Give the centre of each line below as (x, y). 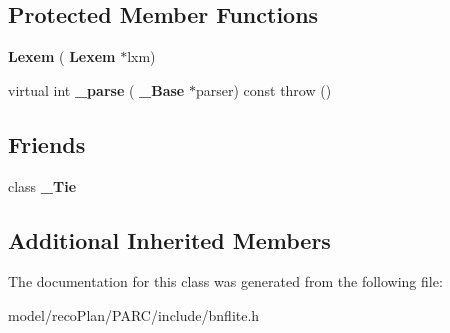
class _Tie (42, 185)
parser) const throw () (263, 89)
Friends (47, 143)
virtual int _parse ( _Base (96, 89)
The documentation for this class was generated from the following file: (225, 281)
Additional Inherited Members (169, 239)
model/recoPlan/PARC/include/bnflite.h (134, 314)
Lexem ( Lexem (62, 56)
